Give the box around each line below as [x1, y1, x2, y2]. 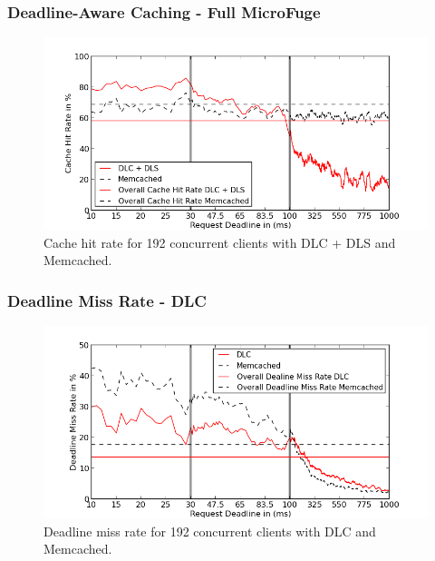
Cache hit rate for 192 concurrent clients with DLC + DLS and [43, 232, 396, 251]
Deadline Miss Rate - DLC [7, 289, 207, 311]
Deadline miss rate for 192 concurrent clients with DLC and [43, 521, 376, 540]
